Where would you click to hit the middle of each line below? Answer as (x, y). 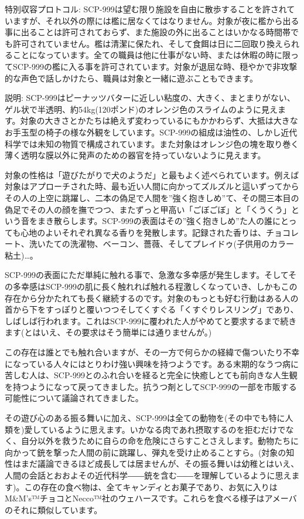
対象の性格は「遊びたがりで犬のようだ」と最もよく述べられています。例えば (152, 174)
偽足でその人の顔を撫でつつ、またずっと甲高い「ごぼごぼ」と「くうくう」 (148, 209)
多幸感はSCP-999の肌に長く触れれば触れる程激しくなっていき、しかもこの (155, 286)
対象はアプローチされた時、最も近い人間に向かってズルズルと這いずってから (152, 186)
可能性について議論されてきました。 (74, 398)
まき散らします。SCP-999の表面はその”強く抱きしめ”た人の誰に (159, 221)
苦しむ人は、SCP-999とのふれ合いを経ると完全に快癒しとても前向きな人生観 (151, 375)
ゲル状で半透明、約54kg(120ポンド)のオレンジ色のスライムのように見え (141, 109)
